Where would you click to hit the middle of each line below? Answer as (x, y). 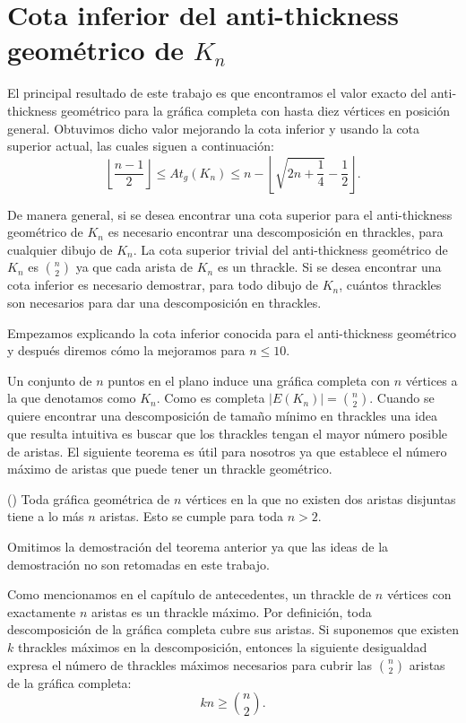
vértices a (431, 380)
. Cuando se (402, 398)
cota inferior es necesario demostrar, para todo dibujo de (163, 285)
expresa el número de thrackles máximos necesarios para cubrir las (190, 664)
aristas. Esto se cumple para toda (192, 516)
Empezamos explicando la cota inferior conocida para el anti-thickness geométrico (232, 332)
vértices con (419, 594)
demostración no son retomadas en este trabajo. (138, 564)
